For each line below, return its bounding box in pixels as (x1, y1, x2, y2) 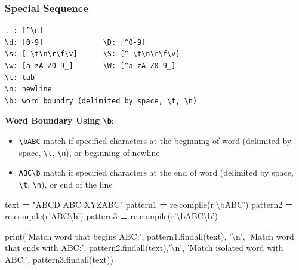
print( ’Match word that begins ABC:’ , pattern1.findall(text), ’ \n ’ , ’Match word (5, 229, 294, 242)
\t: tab (5, 73, 35, 82)
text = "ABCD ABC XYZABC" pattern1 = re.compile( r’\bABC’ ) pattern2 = (5, 198, 293, 210)
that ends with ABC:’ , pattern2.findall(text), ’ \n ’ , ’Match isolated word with (5, 241, 283, 254)
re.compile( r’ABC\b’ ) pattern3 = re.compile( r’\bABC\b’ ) (5, 210, 218, 222)
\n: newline (5, 85, 52, 94)
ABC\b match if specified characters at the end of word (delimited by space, (19, 166, 294, 179)
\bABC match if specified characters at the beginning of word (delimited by (19, 134, 292, 147)
